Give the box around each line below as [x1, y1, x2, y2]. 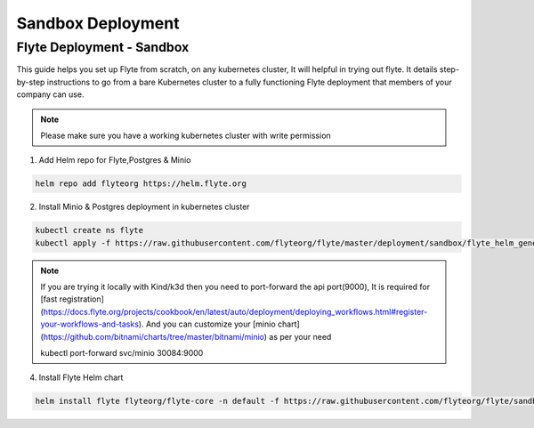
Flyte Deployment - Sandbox [16, 39, 190, 55]
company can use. [16, 89, 85, 100]
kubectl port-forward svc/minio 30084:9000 [40, 348, 204, 359]
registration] [59, 294, 104, 304]
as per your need [268, 331, 332, 342]
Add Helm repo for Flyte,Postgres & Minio [38, 155, 191, 166]
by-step [16, 77, 45, 87]
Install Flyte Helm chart [38, 372, 124, 383]
